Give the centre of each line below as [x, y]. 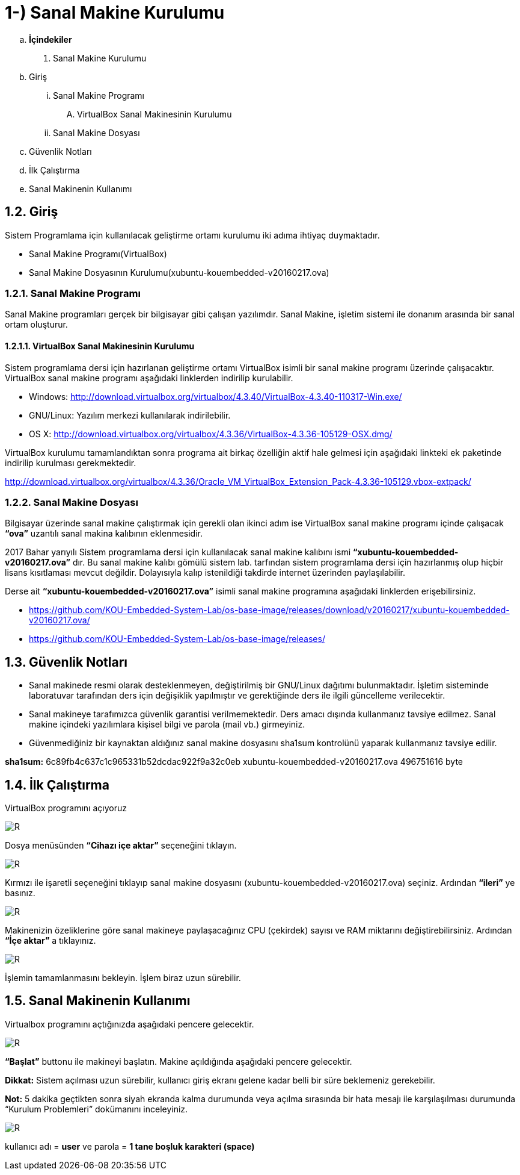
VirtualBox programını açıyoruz [66, 808]
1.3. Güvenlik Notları [66, 662]
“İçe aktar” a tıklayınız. [50, 940]
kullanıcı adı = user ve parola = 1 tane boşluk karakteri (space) [130, 1146]
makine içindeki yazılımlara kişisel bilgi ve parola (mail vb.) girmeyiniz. [167, 725]
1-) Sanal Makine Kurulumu [115, 13]
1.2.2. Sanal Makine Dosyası [72, 502]
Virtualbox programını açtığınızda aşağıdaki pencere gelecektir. [130, 1024]
